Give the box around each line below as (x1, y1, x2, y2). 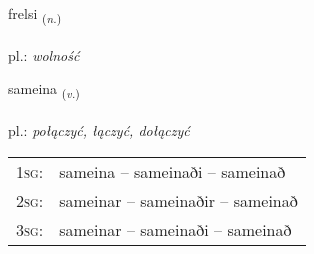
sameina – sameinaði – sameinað (59, 159, 286, 183)
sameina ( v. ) (8, 78, 80, 102)
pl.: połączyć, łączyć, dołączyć (8, 120, 190, 141)
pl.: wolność (8, 44, 80, 65)
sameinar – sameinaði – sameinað (59, 217, 292, 241)
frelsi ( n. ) (8, 3, 62, 26)
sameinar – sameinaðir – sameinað (59, 188, 298, 212)
